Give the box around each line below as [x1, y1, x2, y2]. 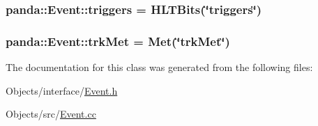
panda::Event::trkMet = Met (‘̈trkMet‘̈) [6, 32, 230, 49]
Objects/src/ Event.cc [6, 107, 96, 121]
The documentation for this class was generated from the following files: [6, 60, 313, 74]
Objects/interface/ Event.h [6, 83, 118, 97]
